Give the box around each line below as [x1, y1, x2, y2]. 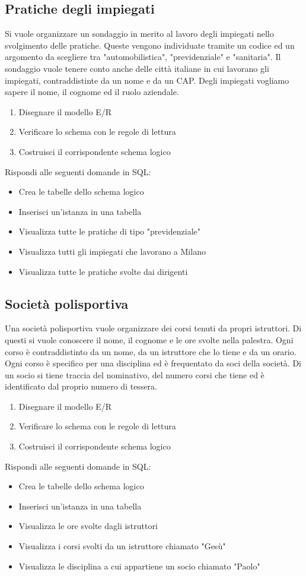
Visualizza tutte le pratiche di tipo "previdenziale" [18, 225, 200, 238]
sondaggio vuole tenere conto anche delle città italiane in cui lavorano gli [5, 62, 269, 74]
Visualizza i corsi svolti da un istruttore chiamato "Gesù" [18, 540, 226, 552]
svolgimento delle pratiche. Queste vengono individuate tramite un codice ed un [5, 39, 295, 51]
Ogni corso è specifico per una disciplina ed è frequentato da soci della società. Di [5, 357, 302, 369]
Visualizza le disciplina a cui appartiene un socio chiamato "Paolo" [18, 559, 260, 572]
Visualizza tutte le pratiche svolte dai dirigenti [18, 265, 188, 277]
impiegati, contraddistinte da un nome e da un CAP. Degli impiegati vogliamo [5, 74, 289, 86]
